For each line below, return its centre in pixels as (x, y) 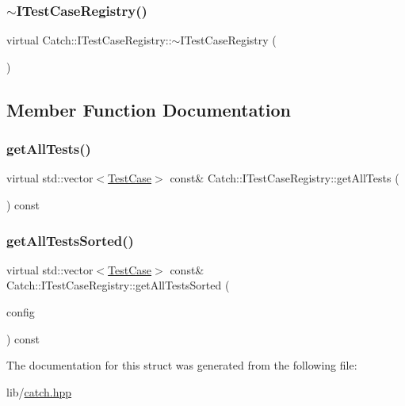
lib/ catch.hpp (39, 391)
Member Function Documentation (149, 109)
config (21, 312)
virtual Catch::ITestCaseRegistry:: (89, 40)
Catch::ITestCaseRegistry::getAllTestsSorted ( (118, 285)
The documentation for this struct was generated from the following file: (182, 365)
